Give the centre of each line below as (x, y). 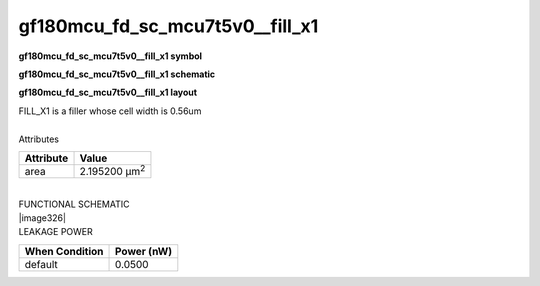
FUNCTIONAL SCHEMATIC (74, 204)
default (41, 264)
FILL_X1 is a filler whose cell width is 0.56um (110, 111)
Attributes (39, 139)
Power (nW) (144, 251)
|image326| (42, 218)
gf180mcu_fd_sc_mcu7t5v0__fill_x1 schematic (117, 74)
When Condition (64, 251)
